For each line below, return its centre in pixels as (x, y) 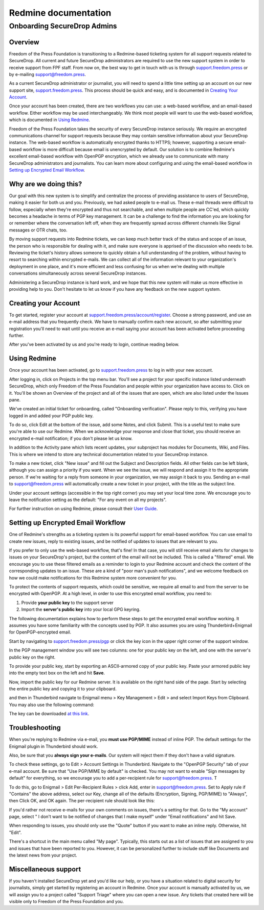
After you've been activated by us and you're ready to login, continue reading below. (94, 344)
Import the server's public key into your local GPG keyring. (81, 609)
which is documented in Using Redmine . (50, 120)
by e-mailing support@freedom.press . (48, 74)
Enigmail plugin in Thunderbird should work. (54, 746)
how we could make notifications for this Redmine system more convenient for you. (93, 578)
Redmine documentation (60, 13)
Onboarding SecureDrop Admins (63, 26)
